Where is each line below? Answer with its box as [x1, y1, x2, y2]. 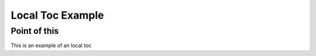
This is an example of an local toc [11, 42, 92, 49]
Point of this [11, 26, 59, 36]
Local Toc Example [11, 9, 104, 22]
